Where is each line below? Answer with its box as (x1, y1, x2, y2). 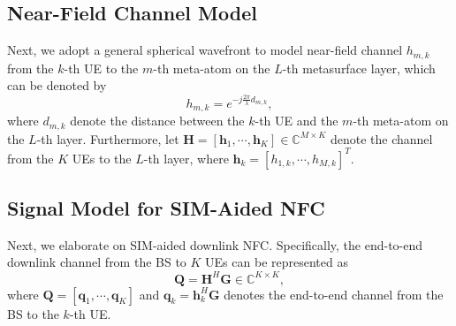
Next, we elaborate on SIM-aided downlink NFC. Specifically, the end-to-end (7, 235, 423, 254)
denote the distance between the (70, 111, 245, 130)
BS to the (7, 304, 59, 322)
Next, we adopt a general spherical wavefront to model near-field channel (7, 41, 403, 59)
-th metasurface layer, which (282, 58, 436, 77)
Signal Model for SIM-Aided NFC (7, 194, 325, 221)
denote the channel (330, 129, 433, 148)
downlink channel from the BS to (7, 253, 186, 271)
